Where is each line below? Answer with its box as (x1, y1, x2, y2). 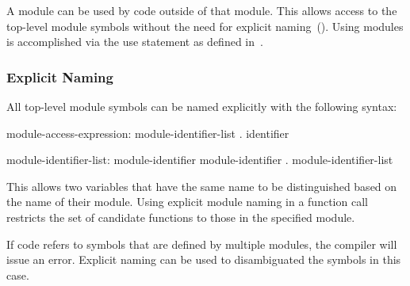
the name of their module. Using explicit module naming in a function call (6, 193, 368, 210)
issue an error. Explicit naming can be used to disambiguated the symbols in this (6, 251, 401, 268)
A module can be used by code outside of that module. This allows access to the (6, 2, 397, 18)
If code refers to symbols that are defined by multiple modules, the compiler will (6, 235, 397, 252)
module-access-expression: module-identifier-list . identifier (6, 124, 289, 141)
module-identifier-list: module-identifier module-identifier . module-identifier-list (6, 151, 393, 168)
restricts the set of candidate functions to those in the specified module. (6, 208, 355, 225)
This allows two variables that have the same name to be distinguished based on (6, 177, 397, 194)
